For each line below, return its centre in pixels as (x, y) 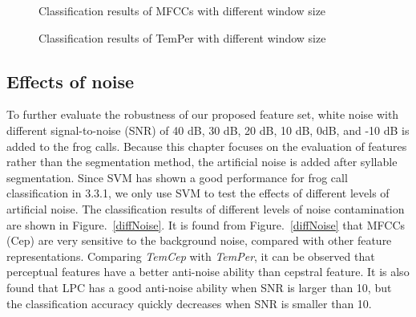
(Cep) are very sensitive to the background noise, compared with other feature (199, 240)
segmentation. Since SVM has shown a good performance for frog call (177, 177)
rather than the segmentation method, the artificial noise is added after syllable (202, 162)
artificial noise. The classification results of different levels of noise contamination (206, 208)
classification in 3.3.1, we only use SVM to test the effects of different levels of (198, 193)
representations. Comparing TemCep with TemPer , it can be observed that (191, 256)
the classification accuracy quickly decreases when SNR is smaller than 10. (189, 303)
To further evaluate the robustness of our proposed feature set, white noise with (203, 114)
